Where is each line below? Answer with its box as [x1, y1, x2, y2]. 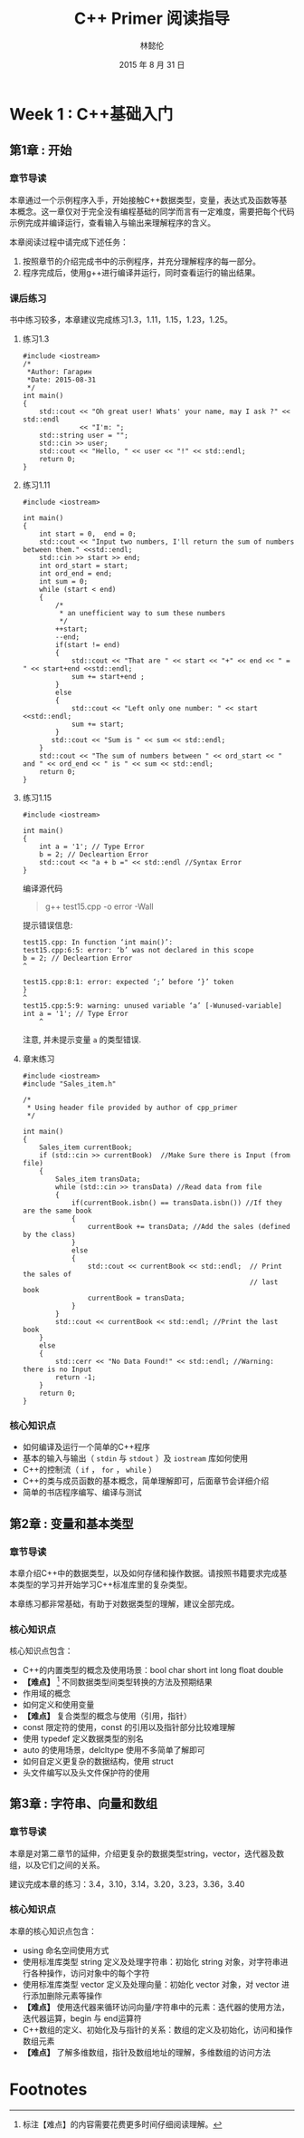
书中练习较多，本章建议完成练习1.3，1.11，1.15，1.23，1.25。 [9, 314, 233, 324]
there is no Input [22, 1365, 92, 1374]
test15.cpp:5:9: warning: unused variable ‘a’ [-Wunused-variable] [22, 1001, 282, 1011]
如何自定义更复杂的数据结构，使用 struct [22, 1756, 174, 1766]
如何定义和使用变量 [22, 1698, 95, 1709]
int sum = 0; [39, 576, 89, 585]
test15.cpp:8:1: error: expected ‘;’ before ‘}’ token [22, 977, 234, 986]
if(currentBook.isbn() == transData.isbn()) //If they [71, 1198, 282, 1207]
